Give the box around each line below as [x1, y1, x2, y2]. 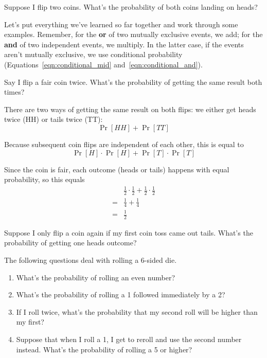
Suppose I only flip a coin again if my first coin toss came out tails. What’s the [4, 227, 253, 238]
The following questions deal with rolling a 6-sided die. [4, 255, 177, 265]
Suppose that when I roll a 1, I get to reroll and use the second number [16, 334, 242, 344]
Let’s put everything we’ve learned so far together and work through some [4, 19, 238, 29]
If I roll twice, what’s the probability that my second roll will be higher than [16, 306, 258, 317]
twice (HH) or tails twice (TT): [4, 114, 103, 124]
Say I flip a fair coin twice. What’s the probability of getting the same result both [4, 76, 262, 87]
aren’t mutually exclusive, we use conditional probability [4, 49, 183, 60]
